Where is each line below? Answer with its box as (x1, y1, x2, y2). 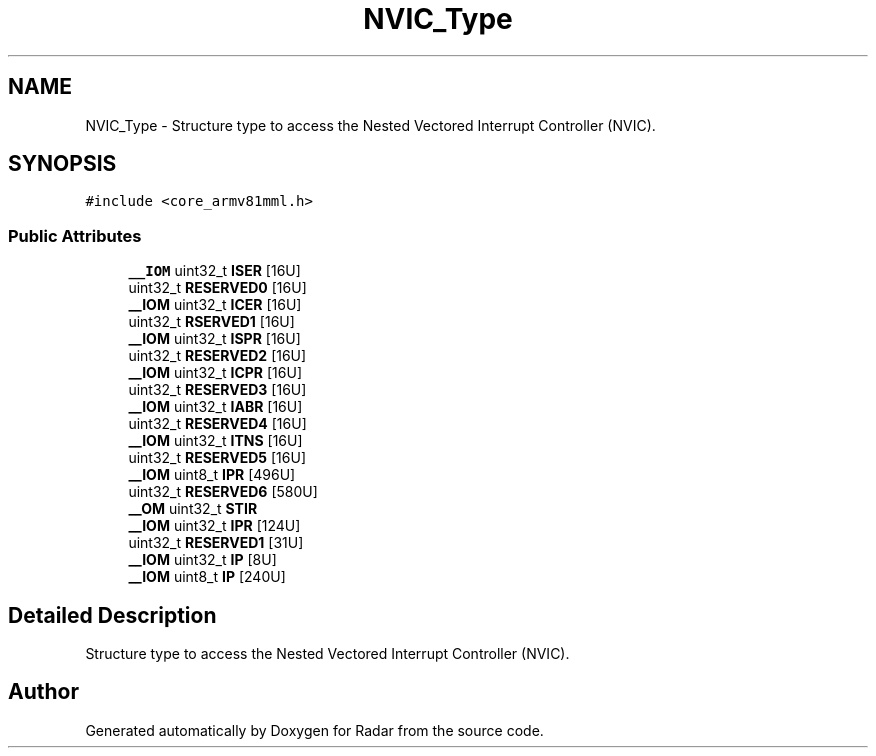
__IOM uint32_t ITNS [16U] (128, 432, 303, 450)
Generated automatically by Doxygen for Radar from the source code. (85, 721, 544, 739)
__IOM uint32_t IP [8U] (128, 551, 277, 569)
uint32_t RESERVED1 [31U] (128, 534, 304, 552)
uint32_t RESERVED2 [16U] (128, 347, 307, 365)
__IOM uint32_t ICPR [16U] (128, 364, 303, 382)
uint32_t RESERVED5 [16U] (128, 449, 307, 467)
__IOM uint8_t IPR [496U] (128, 466, 296, 484)
